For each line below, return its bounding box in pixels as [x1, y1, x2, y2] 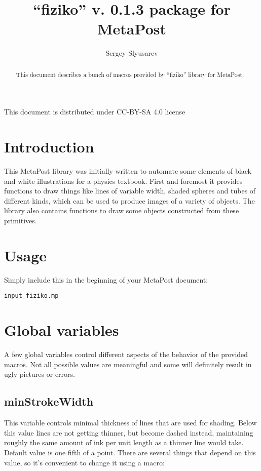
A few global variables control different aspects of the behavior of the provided [4, 349, 248, 360]
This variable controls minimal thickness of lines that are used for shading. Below [4, 417, 257, 428]
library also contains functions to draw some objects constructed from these [4, 205, 239, 216]
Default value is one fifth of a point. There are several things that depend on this [4, 447, 256, 457]
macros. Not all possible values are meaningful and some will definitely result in [4, 359, 252, 369]
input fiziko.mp [4, 292, 59, 300]
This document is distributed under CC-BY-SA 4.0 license [4, 106, 185, 117]
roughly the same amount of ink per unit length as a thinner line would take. [4, 437, 244, 448]
